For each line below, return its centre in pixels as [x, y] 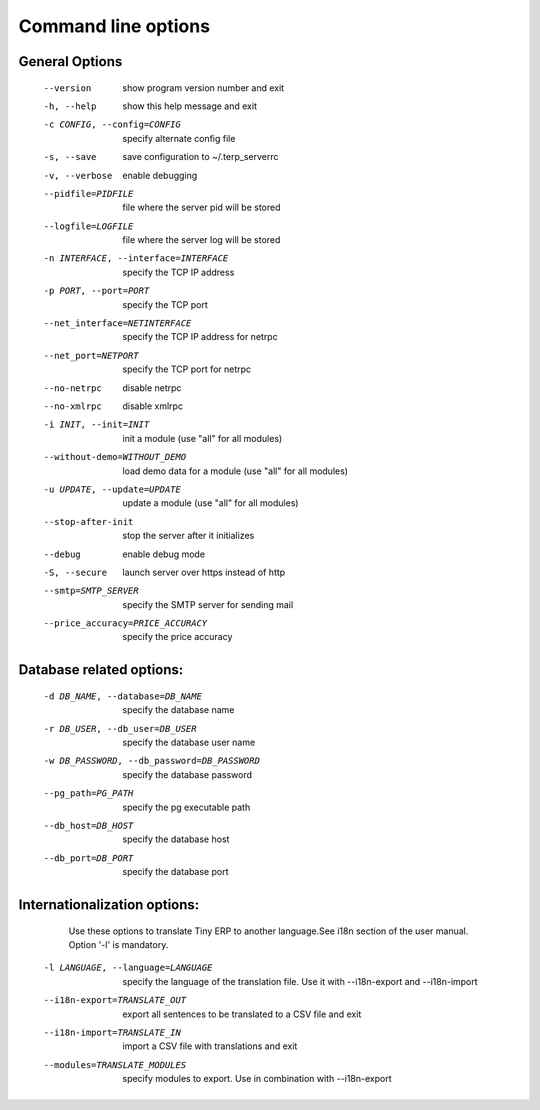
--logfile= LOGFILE [88, 226]
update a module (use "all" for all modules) [210, 503]
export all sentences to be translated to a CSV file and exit [242, 1014]
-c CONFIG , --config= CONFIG [112, 124]
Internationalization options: [109, 904]
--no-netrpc [72, 388]
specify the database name [178, 710]
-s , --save [70, 157]
